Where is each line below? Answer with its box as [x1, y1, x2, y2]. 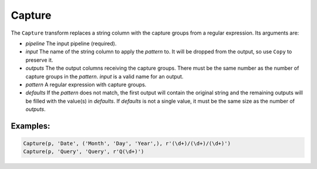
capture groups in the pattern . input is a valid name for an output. [25, 73, 184, 80]
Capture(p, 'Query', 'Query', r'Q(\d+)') [23, 148, 144, 155]
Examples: [11, 121, 50, 131]
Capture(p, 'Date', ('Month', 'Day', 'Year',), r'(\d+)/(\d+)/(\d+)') [23, 140, 231, 147]
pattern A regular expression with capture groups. [25, 81, 147, 88]
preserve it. [25, 56, 53, 63]
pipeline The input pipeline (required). [25, 40, 117, 47]
